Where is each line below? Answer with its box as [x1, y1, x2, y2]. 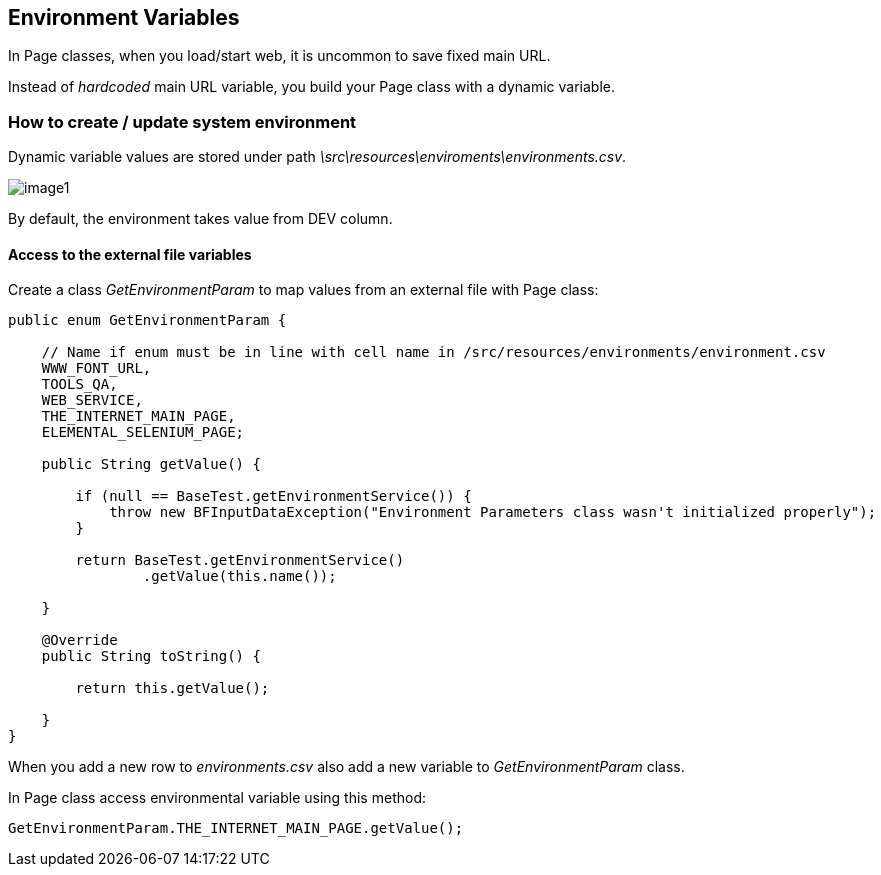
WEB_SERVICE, [41, 392, 143, 409]
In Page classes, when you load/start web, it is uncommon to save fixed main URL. [8, 47, 551, 65]
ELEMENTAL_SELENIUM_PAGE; [41, 424, 245, 441]
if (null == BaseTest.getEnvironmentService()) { [75, 488, 472, 505]
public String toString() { [41, 648, 261, 665]
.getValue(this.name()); [142, 568, 337, 585]
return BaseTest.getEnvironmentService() [75, 552, 405, 569]
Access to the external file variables [8, 245, 252, 263]
